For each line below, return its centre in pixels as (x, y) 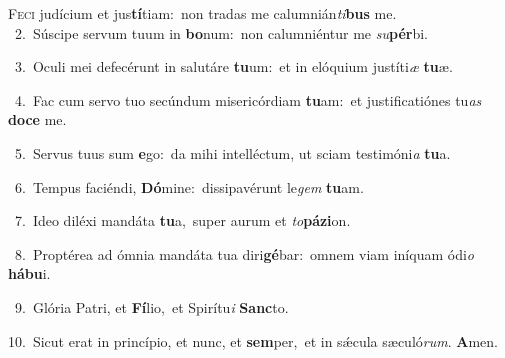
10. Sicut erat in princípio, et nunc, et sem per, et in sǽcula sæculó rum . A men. (253, 340)
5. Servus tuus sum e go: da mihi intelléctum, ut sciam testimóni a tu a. (232, 152)
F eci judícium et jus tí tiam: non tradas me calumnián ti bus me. (202, 13)
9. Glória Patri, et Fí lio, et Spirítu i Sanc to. (151, 306)
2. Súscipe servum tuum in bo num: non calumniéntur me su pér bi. (221, 32)
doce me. (37, 119)
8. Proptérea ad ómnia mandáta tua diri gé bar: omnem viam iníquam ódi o (244, 253)
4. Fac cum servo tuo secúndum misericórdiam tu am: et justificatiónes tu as (248, 99)
